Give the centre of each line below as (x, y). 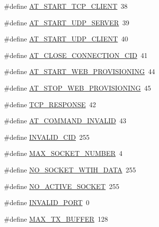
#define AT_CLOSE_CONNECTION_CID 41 (76, 55)
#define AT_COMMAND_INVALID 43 (65, 121)
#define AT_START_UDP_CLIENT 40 (66, 39)
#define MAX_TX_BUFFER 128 (56, 218)
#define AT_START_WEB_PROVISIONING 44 (79, 71)
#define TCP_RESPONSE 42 (50, 104)
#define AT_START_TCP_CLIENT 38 (66, 6)
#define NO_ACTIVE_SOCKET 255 (62, 186)
